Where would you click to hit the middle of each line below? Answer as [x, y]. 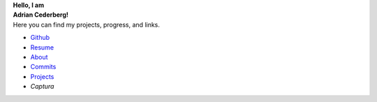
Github [40, 38]
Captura [42, 87]
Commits [43, 67]
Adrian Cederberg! [41, 15]
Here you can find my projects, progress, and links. [87, 24]
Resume [42, 47]
